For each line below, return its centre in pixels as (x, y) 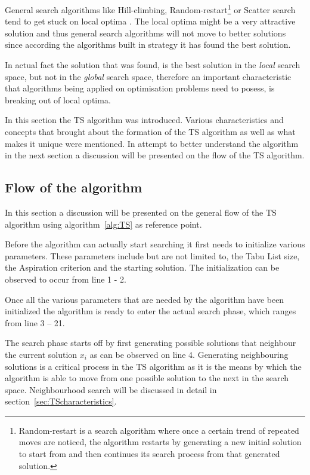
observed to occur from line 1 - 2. (66, 279)
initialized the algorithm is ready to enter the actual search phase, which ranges (151, 311)
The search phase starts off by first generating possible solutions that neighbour (151, 343)
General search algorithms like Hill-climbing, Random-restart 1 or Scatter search (150, 9)
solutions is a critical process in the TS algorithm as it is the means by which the (153, 366)
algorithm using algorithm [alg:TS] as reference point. (103, 224)
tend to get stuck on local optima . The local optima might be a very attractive (150, 21)
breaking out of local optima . (58, 99)
